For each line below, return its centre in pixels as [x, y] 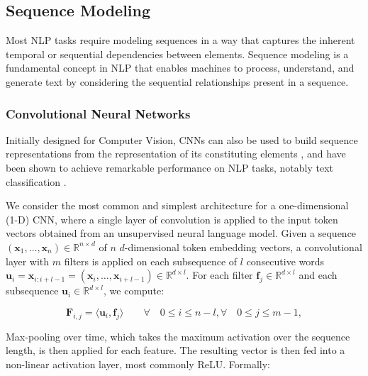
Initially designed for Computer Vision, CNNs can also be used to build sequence [182, 139]
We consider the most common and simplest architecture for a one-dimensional [177, 205]
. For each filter [219, 275]
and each [318, 275]
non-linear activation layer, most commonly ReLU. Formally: [138, 364]
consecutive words [285, 261]
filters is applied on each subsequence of [151, 261]
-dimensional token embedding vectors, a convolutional [243, 247]
